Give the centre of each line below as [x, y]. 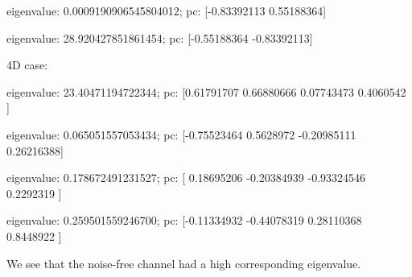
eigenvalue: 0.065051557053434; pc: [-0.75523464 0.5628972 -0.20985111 [181, 134]
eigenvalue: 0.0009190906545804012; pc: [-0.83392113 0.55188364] [167, 10]
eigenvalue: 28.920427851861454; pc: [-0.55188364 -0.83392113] [160, 37]
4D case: [27, 65]
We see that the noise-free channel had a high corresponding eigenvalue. [184, 263]
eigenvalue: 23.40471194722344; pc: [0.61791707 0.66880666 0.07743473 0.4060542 [206, 91]
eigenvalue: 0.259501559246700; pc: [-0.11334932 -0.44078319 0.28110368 [184, 220]
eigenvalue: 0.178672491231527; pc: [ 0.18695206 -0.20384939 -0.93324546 [186, 178]
